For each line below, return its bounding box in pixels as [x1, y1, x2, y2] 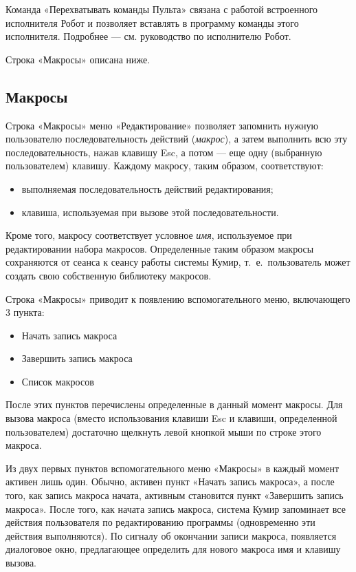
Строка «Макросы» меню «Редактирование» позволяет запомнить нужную [5, 118, 319, 132]
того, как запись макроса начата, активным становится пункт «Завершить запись [5, 488, 344, 502]
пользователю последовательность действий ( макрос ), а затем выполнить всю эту [5, 131, 348, 146]
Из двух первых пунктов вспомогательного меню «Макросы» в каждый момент [5, 460, 340, 475]
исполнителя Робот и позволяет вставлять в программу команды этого [5, 15, 299, 30]
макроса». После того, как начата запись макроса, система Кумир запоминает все [5, 501, 346, 516]
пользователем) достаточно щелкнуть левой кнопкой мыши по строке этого [5, 424, 322, 438]
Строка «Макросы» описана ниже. [5, 52, 151, 66]
